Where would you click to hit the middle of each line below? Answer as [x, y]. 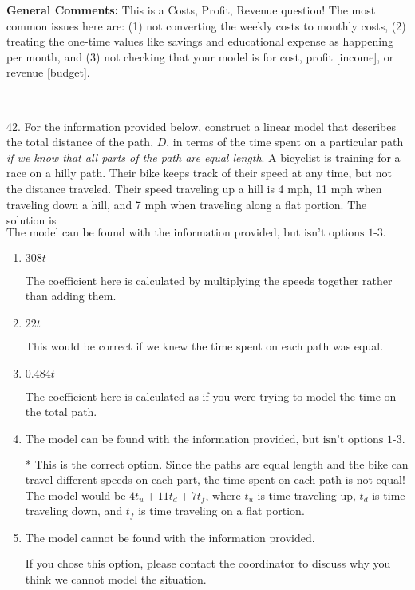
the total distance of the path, [80, 142]
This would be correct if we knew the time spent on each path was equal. [204, 345]
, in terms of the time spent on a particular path [285, 142]
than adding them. [71, 296]
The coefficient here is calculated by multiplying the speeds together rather [209, 280]
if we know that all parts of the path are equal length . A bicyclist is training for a [204, 157]
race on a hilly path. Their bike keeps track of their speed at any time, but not [199, 173]
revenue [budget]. [48, 72]
